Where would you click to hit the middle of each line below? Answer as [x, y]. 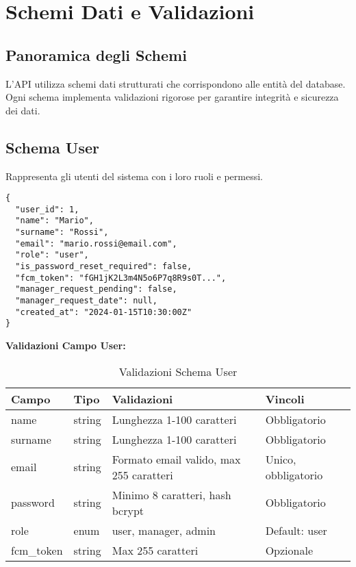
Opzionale [289, 550]
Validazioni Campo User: [66, 345]
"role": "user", [52, 255]
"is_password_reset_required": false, [104, 267]
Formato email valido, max [176, 459]
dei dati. [23, 110]
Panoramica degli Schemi [96, 54]
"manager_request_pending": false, [96, 289]
